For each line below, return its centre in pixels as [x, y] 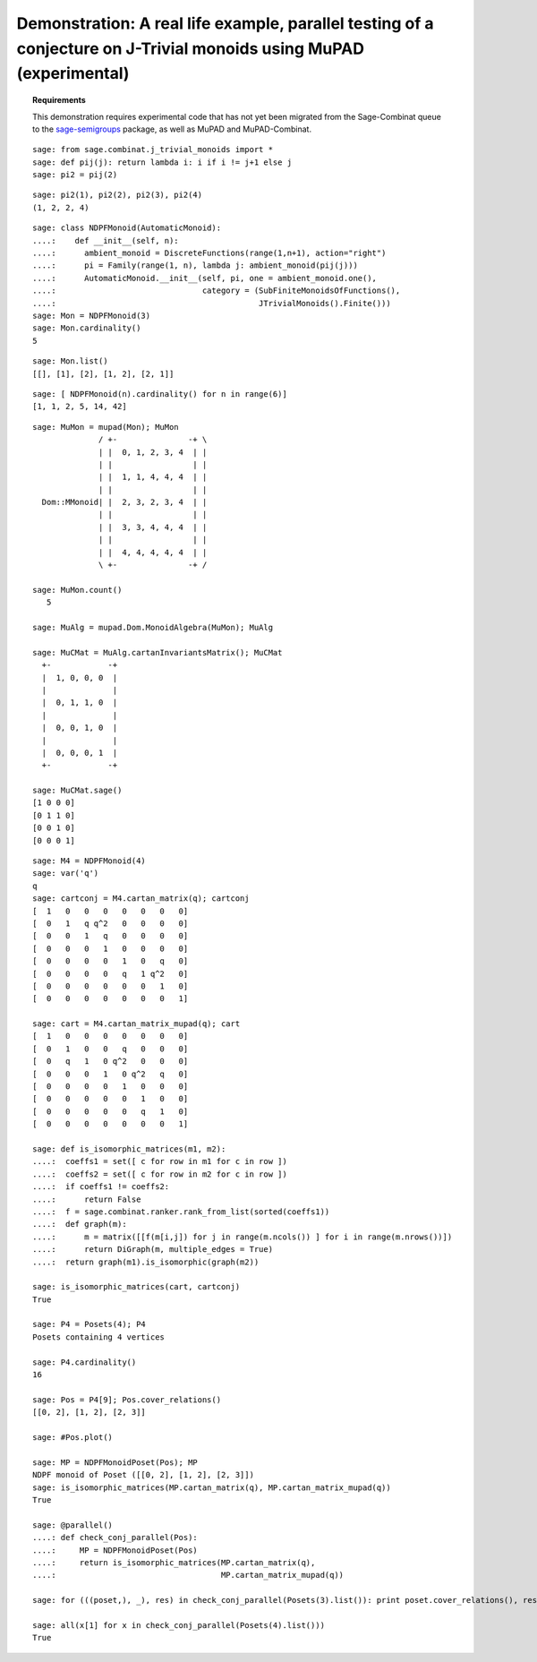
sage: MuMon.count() [77, 590]
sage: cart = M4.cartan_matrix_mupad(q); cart [136, 1024]
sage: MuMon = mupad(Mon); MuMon [106, 427]
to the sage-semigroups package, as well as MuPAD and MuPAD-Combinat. [172, 129]
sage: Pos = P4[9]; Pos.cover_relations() [127, 1400]
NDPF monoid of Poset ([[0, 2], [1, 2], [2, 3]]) [144, 1475]
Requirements [60, 100]
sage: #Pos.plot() [73, 1437]
